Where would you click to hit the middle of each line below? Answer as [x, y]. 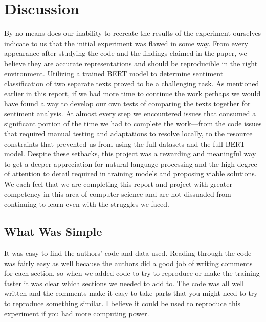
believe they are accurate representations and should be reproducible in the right [131, 63]
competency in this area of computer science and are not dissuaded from [118, 194]
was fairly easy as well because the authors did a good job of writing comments [128, 263]
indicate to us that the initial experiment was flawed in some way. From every [126, 43]
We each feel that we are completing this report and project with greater [118, 184]
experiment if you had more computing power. [77, 313]
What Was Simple [53, 232]
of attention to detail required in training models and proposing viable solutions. [130, 174]
